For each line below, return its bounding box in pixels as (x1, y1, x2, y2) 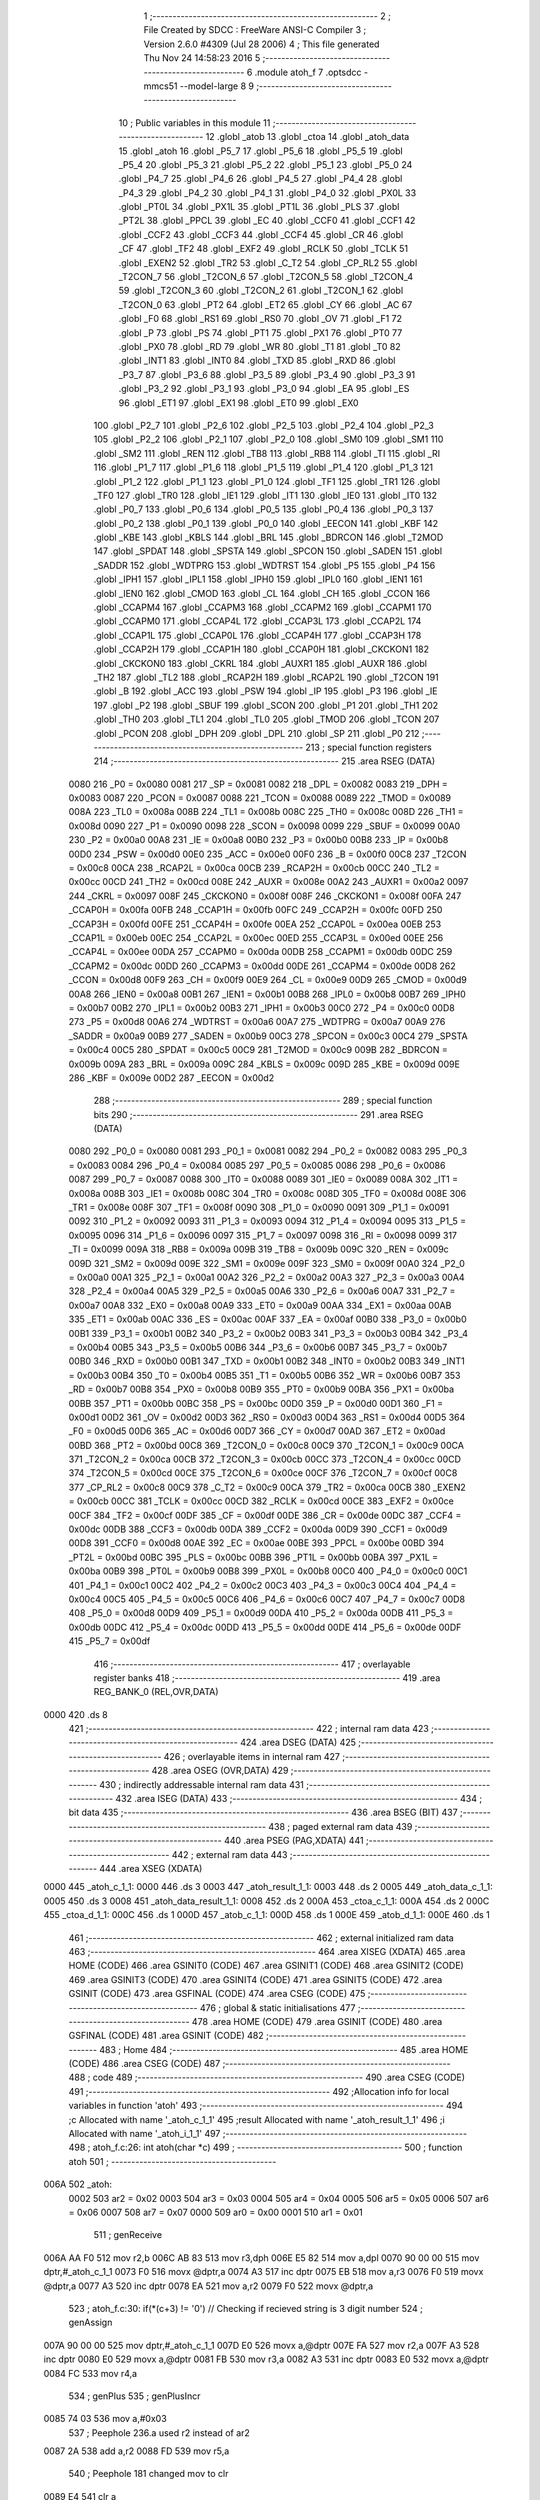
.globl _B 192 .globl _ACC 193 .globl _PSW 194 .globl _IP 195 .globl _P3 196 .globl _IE (93, 685, 438, 697)
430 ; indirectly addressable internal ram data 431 (99, 1778, 305, 1790)
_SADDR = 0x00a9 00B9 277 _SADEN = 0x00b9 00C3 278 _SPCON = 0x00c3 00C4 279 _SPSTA (68, 1030, 469, 1042)
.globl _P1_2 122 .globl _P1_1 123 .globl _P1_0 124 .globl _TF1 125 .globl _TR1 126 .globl (93, 475, 440, 487)
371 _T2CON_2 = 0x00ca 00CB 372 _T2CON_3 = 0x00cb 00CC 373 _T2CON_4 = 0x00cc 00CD (68, 1453, 462, 1465)
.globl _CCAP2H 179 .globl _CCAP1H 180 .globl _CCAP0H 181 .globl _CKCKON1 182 (93, 643, 430, 655)
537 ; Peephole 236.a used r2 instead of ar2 (68, 2426, 250, 2439)
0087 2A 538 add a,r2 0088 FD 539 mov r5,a (43, 2445, 230, 2457)
